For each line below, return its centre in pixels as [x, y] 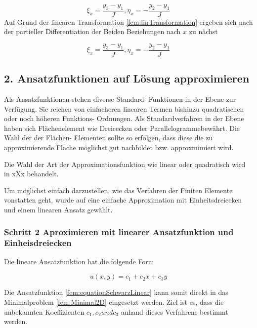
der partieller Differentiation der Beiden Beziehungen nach [92, 31]
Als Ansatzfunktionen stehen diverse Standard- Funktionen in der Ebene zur [120, 99]
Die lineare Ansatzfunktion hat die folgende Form [79, 261]
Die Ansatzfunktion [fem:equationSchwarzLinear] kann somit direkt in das [116, 292]
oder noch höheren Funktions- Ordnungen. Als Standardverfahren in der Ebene [124, 118]
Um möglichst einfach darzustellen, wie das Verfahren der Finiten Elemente [118, 190]
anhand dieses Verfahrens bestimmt [174, 311]
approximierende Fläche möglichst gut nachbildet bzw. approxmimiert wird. [119, 147]
